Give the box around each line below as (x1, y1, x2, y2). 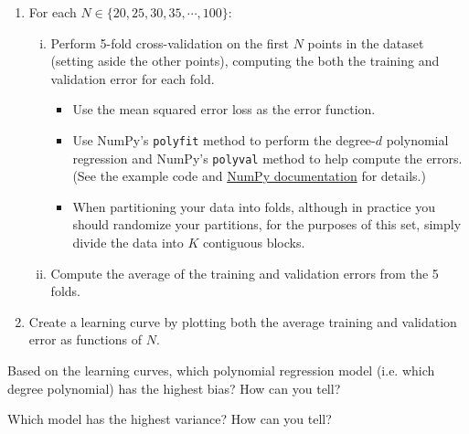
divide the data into (72, 233, 184, 252)
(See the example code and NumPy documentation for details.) (72, 166, 426, 185)
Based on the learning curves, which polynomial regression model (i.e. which (7, 361, 435, 380)
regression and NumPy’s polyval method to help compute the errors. (72, 148, 463, 167)
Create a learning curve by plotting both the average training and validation (28, 312, 457, 331)
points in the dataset (307, 33, 424, 52)
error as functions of (28, 330, 142, 349)
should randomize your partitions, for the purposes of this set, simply (72, 215, 462, 234)
